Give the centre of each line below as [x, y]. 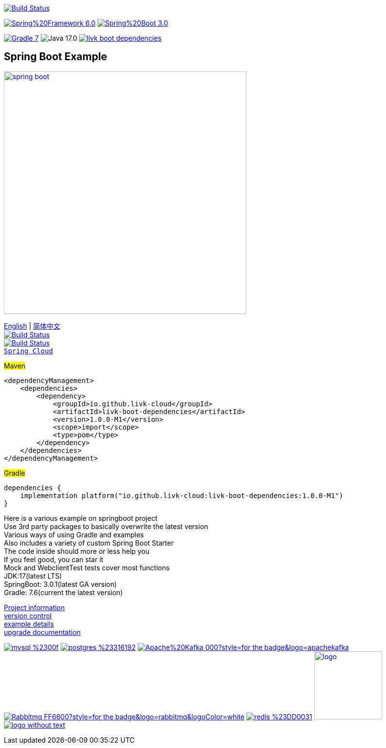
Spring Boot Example [56, 57]
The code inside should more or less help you [77, 551]
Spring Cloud [29, 351]
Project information [34, 607]
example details [29, 624]
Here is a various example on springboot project [81, 518]
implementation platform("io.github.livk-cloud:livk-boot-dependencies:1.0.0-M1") [182, 495]
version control [28, 615]
